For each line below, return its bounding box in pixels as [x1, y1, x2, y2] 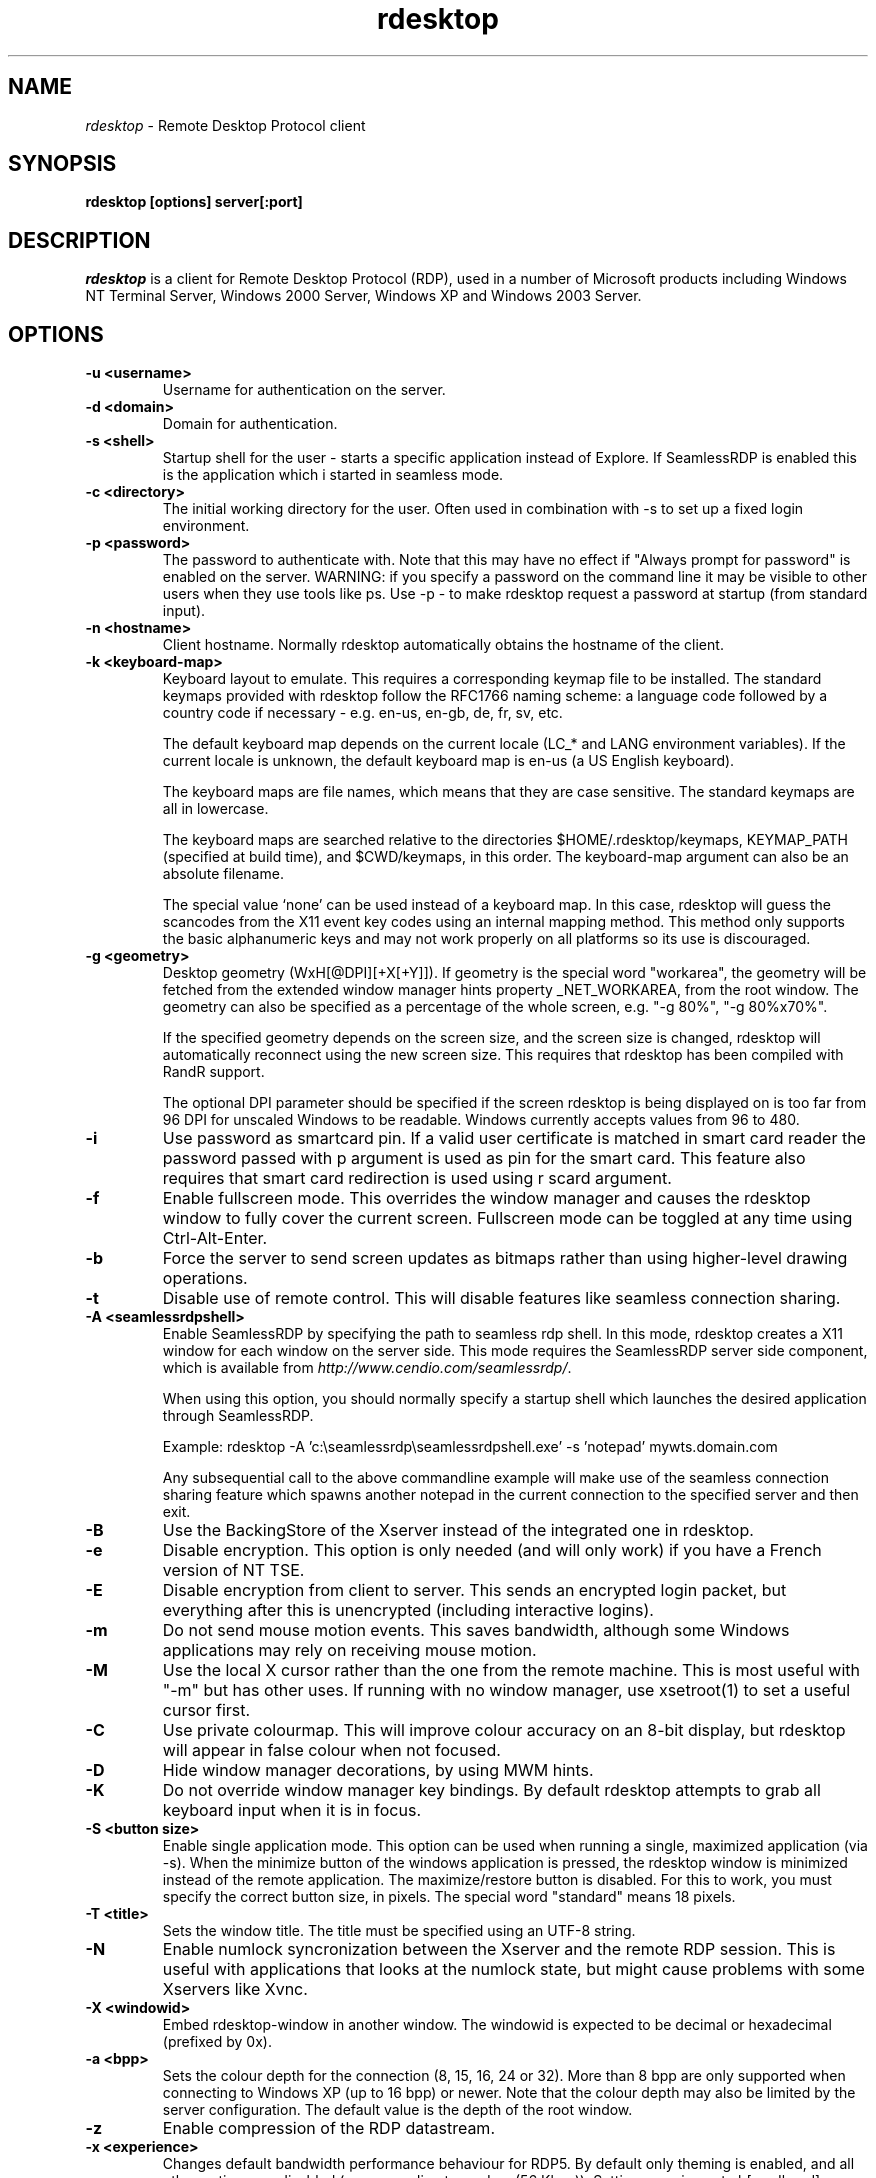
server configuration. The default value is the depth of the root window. [162, 2101, 633, 2119]
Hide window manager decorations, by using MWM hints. [162, 1760, 594, 1781]
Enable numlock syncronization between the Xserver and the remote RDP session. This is [162, 1939, 836, 1960]
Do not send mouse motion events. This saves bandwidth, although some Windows [162, 1620, 790, 1641]
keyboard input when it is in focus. [162, 1800, 421, 1821]
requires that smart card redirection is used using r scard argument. [162, 1168, 672, 1189]
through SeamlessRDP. [162, 1407, 314, 1425]
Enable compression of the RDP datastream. [162, 2118, 495, 2139]
